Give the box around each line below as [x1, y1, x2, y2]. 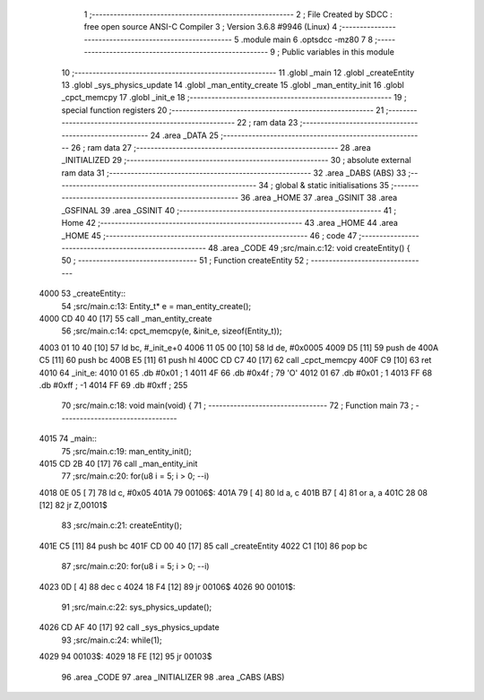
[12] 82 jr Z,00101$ [39, 500, 108, 511]
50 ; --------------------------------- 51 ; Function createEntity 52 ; [61, 255, 309, 266]
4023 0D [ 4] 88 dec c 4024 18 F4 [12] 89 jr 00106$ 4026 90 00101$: [39, 581, 296, 592]
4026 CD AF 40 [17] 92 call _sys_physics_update [39, 622, 220, 633]
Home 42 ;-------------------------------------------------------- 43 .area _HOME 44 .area [61, 218, 399, 229]
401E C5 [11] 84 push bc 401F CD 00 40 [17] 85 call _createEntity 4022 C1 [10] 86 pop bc [39, 540, 367, 551]
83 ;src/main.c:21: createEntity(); [61, 520, 183, 531]
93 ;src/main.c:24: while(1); [61, 635, 162, 645]
